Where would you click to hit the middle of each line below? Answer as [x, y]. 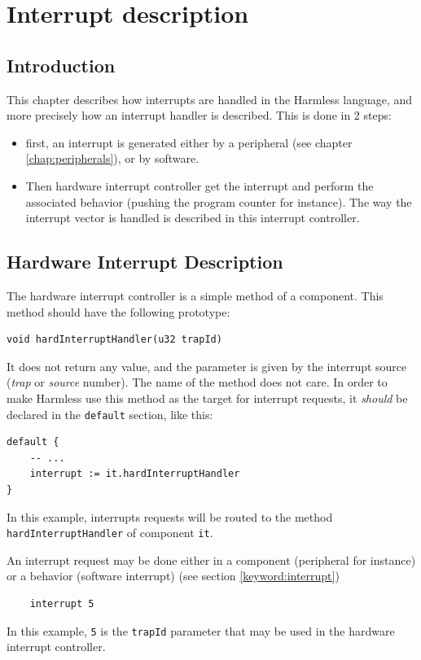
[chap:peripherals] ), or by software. [112, 158]
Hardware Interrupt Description [145, 262]
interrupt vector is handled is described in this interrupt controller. [193, 218]
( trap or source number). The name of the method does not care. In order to [197, 382]
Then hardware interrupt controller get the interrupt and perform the [200, 185]
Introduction [61, 65]
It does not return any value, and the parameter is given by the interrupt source [207, 366]
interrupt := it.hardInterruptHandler [135, 474]
